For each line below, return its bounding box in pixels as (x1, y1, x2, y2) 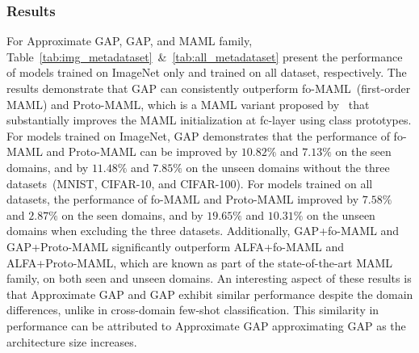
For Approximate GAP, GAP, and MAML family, (6, 32, 253, 49)
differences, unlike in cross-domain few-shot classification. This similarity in (6, 301, 379, 318)
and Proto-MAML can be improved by (46, 143, 238, 160)
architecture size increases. (6, 333, 137, 350)
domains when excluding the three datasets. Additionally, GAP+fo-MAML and (6, 222, 400, 239)
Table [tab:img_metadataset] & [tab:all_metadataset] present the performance (6, 48, 403, 65)
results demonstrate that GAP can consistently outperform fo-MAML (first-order (6, 80, 411, 96)
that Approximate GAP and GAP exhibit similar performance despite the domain (6, 285, 413, 302)
